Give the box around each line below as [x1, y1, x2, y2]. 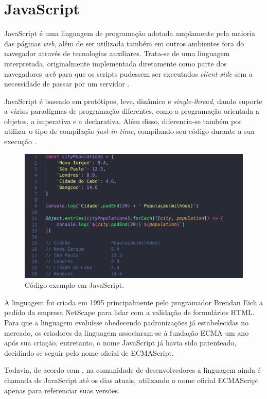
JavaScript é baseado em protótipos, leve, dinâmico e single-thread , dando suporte [4, 95, 262, 106]
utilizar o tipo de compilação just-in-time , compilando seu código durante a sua [4, 126, 255, 136]
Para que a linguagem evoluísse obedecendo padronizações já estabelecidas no [4, 317, 249, 328]
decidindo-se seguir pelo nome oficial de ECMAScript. [4, 347, 174, 358]
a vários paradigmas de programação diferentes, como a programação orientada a [4, 106, 259, 116]
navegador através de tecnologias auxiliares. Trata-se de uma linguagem [4, 48, 230, 59]
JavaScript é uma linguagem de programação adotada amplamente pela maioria [4, 28, 256, 39]
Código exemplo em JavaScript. [25, 280, 124, 290]
